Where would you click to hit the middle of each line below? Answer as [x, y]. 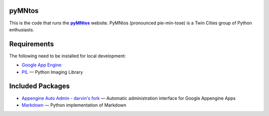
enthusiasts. [22, 29]
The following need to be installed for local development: [68, 56]
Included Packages [39, 86]
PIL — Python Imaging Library [52, 72]
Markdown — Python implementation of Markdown [74, 105]
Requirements [32, 44]
